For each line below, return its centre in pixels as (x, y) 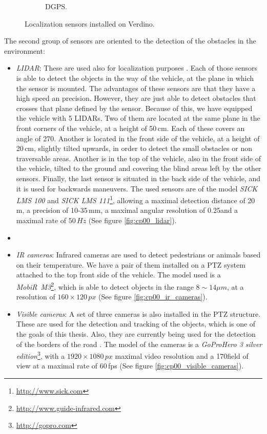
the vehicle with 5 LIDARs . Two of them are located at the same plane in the (138, 118)
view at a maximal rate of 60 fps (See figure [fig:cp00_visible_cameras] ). (130, 366)
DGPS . (56, 6)
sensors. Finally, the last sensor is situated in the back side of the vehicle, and (138, 178)
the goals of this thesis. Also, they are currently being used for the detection (136, 333)
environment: (25, 50)
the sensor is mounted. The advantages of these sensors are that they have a (136, 88)
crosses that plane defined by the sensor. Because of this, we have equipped (134, 108)
